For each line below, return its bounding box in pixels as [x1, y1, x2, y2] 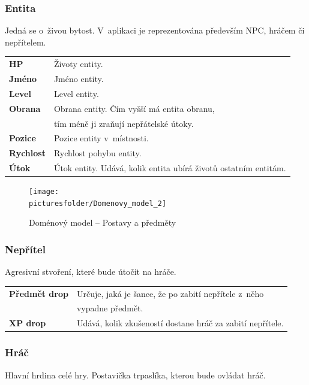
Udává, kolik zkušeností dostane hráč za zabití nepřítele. [76, 317, 284, 329]
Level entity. [53, 87, 99, 99]
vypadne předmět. [76, 302, 143, 314]
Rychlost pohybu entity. [53, 147, 142, 159]
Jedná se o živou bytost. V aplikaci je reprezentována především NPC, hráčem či [5, 24, 305, 37]
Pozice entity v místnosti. [53, 132, 149, 144]
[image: [29, 187, 59, 196]
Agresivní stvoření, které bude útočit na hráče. [5, 265, 176, 278]
